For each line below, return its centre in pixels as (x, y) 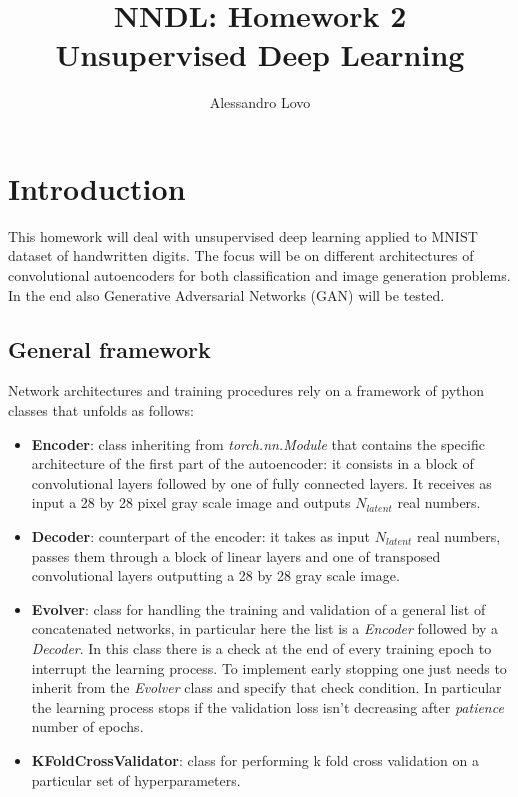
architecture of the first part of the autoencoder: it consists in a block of (252, 463)
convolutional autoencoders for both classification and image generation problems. (259, 275)
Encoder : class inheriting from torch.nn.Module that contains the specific (258, 443)
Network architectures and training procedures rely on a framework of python (246, 390)
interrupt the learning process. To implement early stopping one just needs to (269, 667)
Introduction (97, 187)
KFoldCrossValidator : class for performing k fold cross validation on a (255, 759)
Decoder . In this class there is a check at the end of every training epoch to (261, 647)
